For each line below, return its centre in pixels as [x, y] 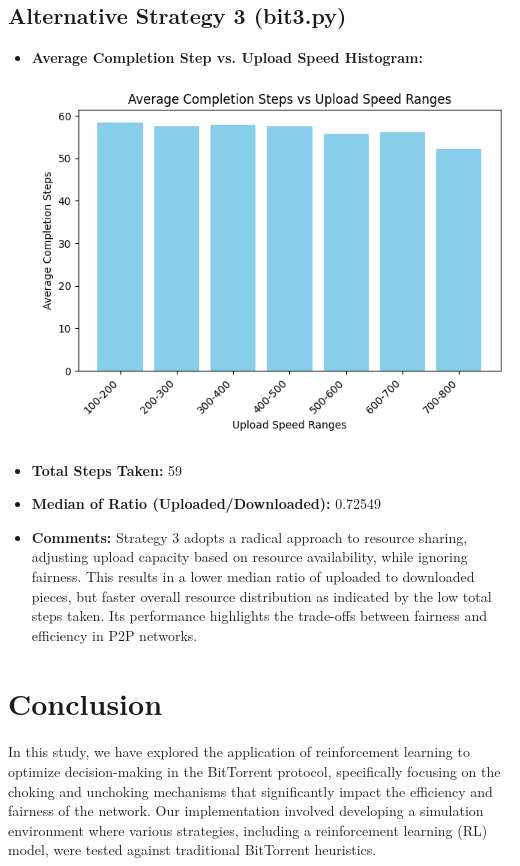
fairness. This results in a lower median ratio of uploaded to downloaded [253, 575]
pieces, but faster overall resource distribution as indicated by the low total [261, 595]
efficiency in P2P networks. [114, 634]
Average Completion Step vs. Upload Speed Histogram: [227, 57]
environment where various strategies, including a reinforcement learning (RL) [248, 829]
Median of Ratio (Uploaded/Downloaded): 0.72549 [206, 503]
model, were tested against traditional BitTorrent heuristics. [192, 849]
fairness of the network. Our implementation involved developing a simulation [246, 810]
